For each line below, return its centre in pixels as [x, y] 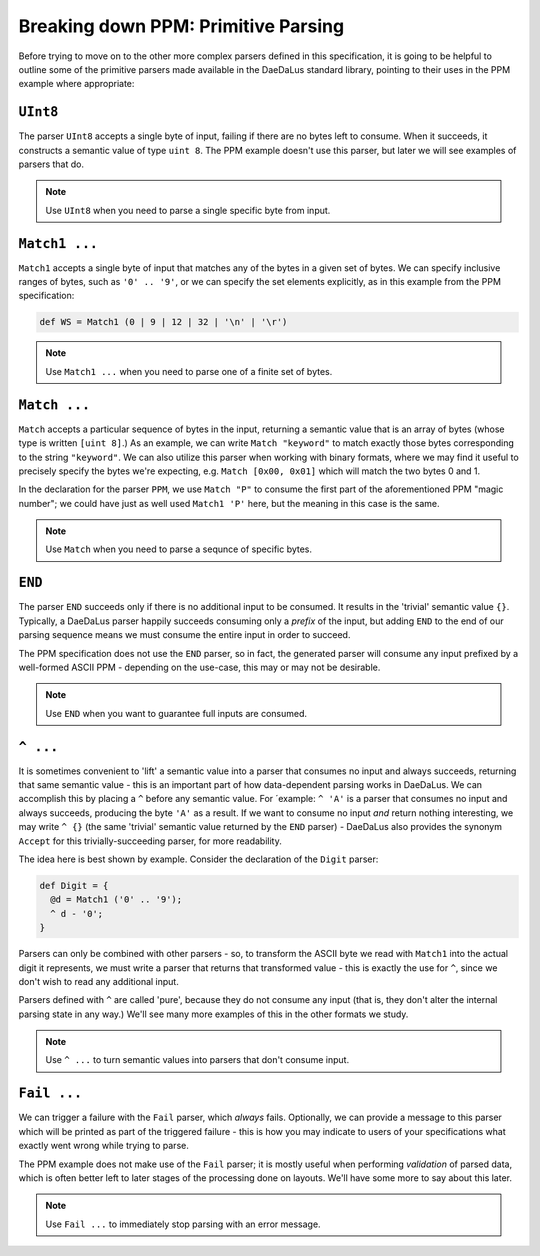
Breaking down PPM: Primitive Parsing [181, 26]
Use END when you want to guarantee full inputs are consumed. [176, 713]
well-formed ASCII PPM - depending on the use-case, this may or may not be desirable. [199, 667]
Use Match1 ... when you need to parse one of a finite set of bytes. [189, 371]
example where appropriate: [76, 84]
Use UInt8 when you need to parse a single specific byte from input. [188, 210]
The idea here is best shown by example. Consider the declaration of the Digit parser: [198, 859]
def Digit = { [74, 885]
